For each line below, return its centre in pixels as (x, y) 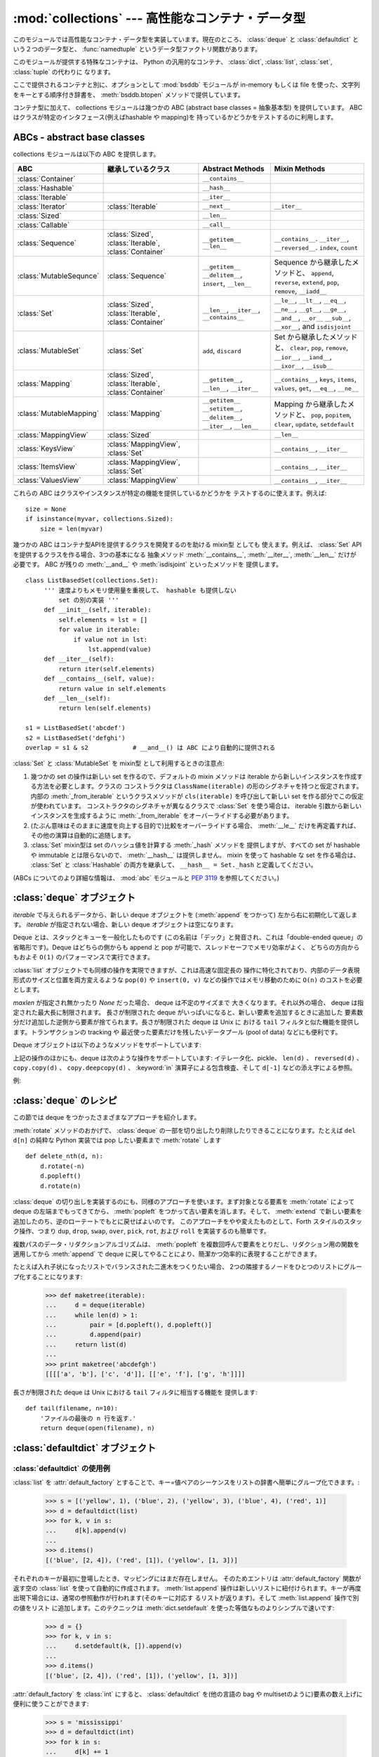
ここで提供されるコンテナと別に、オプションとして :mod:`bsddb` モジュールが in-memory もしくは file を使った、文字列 (187, 85)
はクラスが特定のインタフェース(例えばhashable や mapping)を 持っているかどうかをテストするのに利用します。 (175, 117)
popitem (338, 416)
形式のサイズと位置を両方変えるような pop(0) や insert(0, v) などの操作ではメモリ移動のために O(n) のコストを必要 (188, 980)
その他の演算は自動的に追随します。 (82, 836)
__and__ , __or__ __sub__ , (313, 318)
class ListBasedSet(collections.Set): (92, 581)
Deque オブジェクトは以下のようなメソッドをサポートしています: (107, 1045)
